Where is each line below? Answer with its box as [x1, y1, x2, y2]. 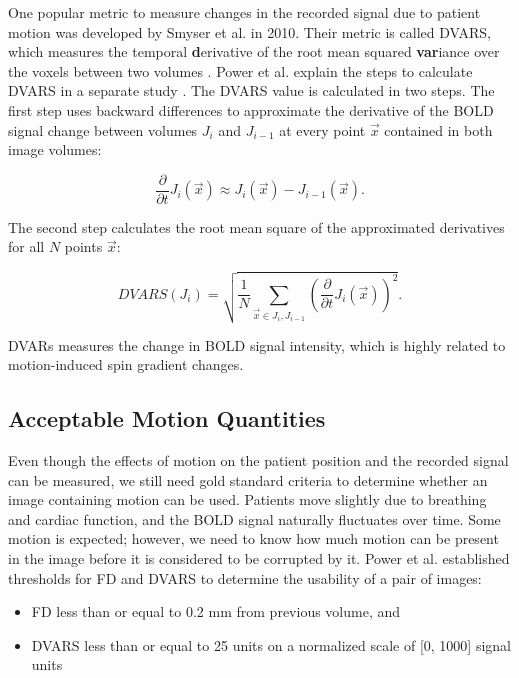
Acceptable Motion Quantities [8, 403, 326, 434]
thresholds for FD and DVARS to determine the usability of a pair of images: [8, 567, 482, 588]
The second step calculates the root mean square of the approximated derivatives [8, 216, 505, 237]
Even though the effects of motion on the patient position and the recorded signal [8, 450, 509, 471]
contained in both [384, 119, 493, 140]
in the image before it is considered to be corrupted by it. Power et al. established [8, 548, 510, 569]
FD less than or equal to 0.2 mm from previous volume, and [31, 601, 401, 622]
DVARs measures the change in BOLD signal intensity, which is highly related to [8, 334, 506, 355]
